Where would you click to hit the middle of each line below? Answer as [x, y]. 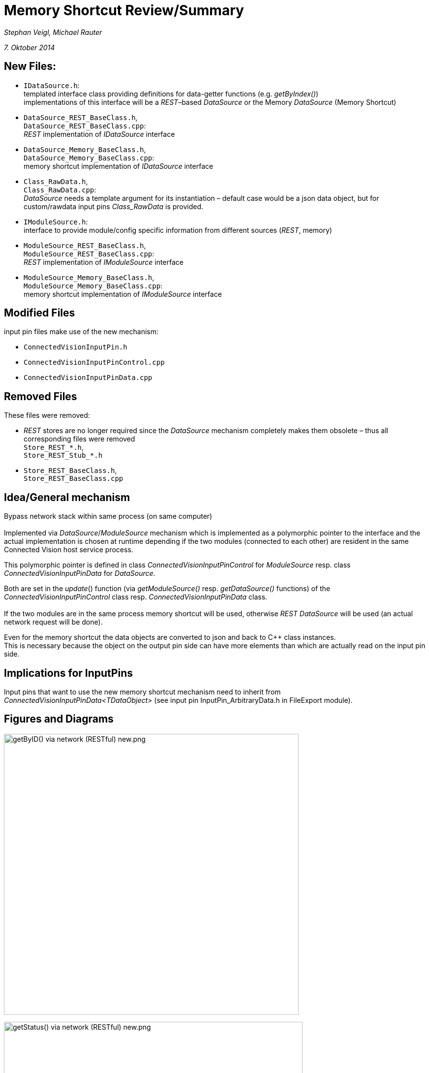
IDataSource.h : [52, 85]
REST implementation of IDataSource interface [99, 134]
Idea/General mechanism [67, 497]
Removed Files [41, 396]
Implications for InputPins [68, 673]
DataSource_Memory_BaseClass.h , [85, 149]
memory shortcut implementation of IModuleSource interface [123, 294]
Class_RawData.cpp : [60, 189]
